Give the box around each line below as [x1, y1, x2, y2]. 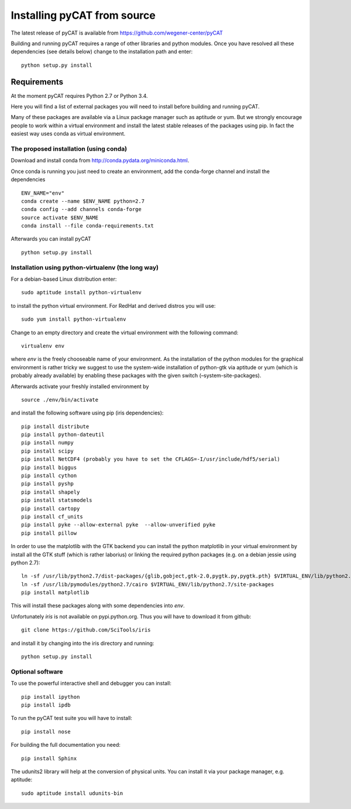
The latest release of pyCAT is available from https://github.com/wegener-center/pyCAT [11, 29, 223, 36]
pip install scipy [21, 447, 74, 454]
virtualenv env [21, 342, 65, 349]
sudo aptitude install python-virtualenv [21, 289, 142, 296]
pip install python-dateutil [21, 431, 105, 438]
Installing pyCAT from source [11, 9, 156, 22]
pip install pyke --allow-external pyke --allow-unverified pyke [21, 522, 216, 528]
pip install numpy [21, 440, 74, 446]
